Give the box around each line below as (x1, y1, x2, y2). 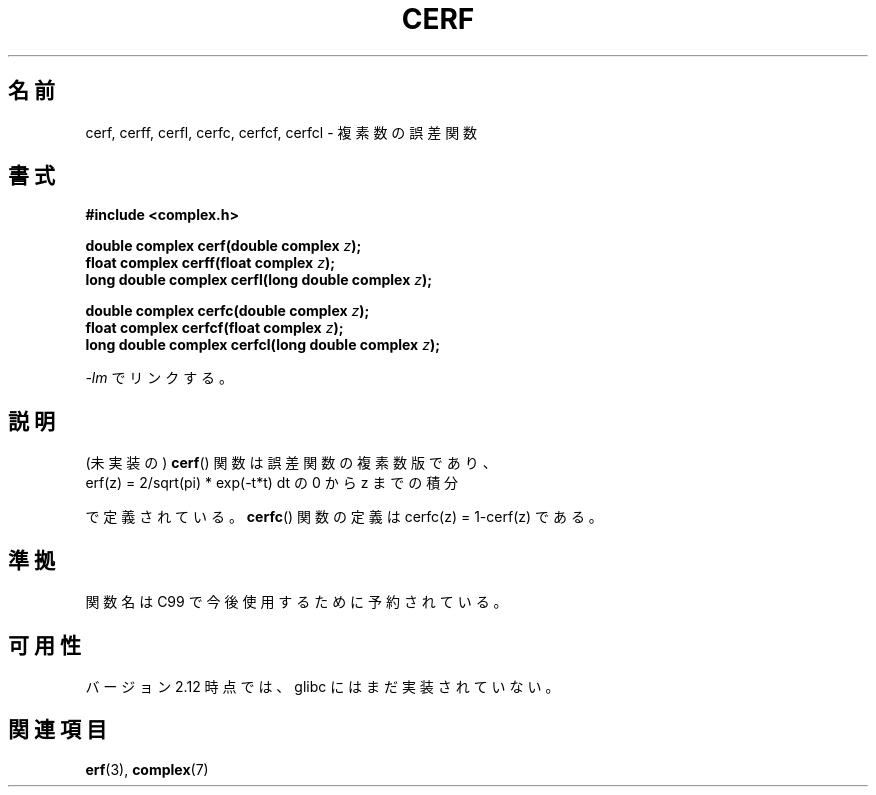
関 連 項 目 (8, 717, 107, 743)
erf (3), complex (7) (85, 760, 209, 778)
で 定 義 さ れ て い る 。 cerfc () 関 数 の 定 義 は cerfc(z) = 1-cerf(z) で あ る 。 (85, 508, 603, 526)
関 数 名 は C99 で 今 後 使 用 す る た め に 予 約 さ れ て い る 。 (85, 593, 508, 611)
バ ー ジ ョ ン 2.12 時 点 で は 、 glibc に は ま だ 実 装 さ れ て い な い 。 (85, 677, 560, 695)
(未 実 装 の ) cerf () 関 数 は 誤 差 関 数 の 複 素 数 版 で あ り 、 (85, 454, 497, 472)
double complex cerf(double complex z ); (85, 237, 362, 255)
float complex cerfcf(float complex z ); (85, 319, 344, 337)
